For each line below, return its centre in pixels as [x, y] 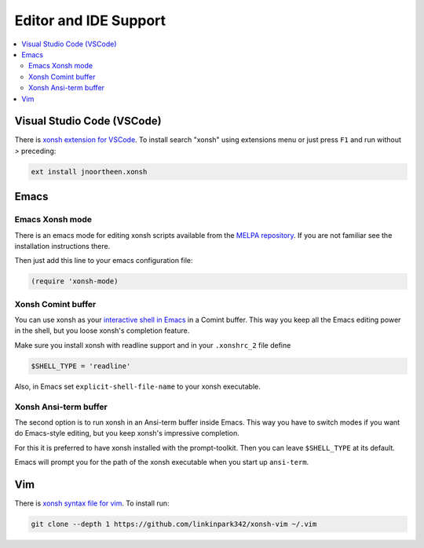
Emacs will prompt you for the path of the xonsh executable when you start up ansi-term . [162, 462]
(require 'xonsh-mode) [75, 281]
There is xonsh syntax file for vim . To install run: [92, 503]
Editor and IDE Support [90, 20]
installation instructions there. [62, 246]
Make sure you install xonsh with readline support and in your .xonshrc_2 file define [153, 345]
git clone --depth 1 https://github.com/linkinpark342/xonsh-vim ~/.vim [174, 524]
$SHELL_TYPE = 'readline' [81, 366]
